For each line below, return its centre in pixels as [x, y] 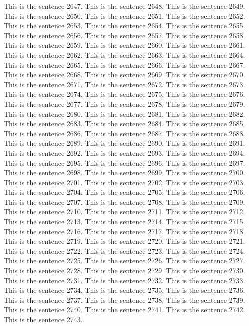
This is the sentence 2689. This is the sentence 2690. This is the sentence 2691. [125, 143]
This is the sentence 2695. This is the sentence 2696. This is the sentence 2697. [125, 163]
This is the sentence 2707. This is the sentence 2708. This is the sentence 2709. [125, 201]
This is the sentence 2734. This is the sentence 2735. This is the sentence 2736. [125, 290]
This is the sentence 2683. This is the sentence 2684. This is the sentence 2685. [125, 124]
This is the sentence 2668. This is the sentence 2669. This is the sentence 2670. [125, 75]
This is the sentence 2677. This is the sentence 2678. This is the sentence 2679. [125, 104]
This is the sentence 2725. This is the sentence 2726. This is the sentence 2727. [125, 260]
